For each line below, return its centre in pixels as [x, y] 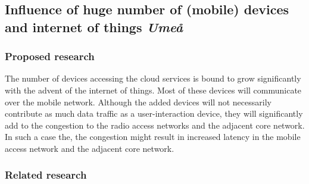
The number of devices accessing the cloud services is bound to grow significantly [153, 78]
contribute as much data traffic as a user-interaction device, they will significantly [154, 113]
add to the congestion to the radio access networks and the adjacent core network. [155, 125]
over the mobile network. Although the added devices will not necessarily [138, 102]
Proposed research [50, 56]
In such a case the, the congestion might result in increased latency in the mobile [153, 137]
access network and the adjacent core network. [90, 148]
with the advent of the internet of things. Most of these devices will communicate [153, 90]
